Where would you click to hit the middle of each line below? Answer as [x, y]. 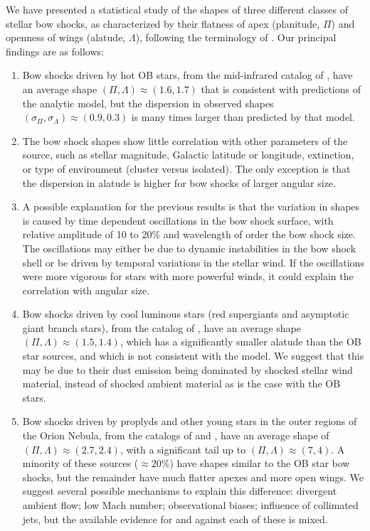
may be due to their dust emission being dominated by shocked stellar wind [187, 369]
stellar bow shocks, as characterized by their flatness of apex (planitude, [163, 23]
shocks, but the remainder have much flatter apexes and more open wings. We [193, 477]
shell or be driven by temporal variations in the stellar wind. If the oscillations [193, 262]
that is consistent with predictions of [281, 88]
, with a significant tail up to [183, 449]
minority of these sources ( [80, 463]
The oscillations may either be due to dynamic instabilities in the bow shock [189, 248]
